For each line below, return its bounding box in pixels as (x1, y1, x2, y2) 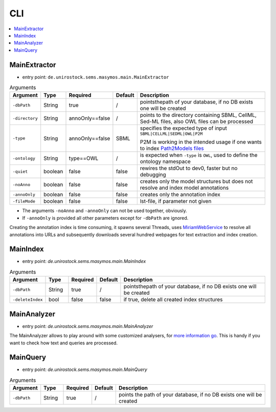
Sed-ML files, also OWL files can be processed (140, 118, 254, 125)
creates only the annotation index (140, 191, 221, 198)
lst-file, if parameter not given (140, 198, 212, 205)
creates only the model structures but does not (140, 178, 253, 185)
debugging (140, 171, 166, 178)
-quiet (12, 169, 28, 174)
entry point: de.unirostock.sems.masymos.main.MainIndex (22, 258, 146, 264)
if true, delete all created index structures (123, 296, 223, 303)
